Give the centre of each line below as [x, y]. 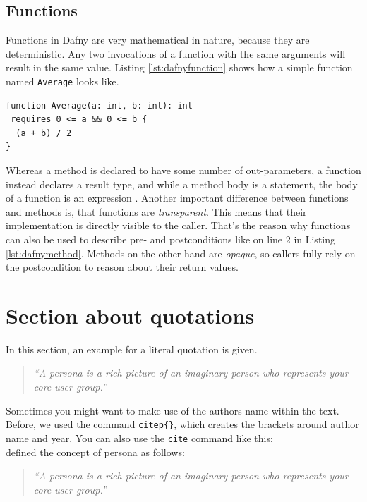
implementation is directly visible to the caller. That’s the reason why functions [178, 225]
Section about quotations [130, 315]
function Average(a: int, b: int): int [99, 105]
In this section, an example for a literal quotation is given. [132, 349]
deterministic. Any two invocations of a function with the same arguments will [176, 53]
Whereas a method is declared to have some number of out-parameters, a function [183, 170]
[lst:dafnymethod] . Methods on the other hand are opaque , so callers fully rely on [181, 253]
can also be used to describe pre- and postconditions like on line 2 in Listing [171, 239]
